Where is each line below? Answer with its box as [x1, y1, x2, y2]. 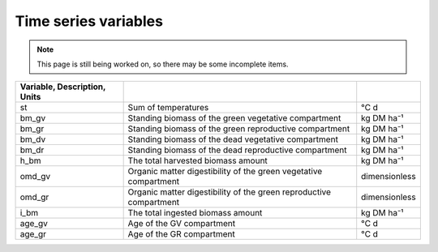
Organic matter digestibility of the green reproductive [127, 186, 332, 198]
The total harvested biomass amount [127, 155, 268, 166]
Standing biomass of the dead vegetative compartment [127, 134, 338, 145]
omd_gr [19, 191, 49, 203]
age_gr [19, 229, 46, 240]
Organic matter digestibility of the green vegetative [127, 166, 323, 177]
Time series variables [15, 12, 164, 30]
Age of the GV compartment [127, 218, 235, 229]
